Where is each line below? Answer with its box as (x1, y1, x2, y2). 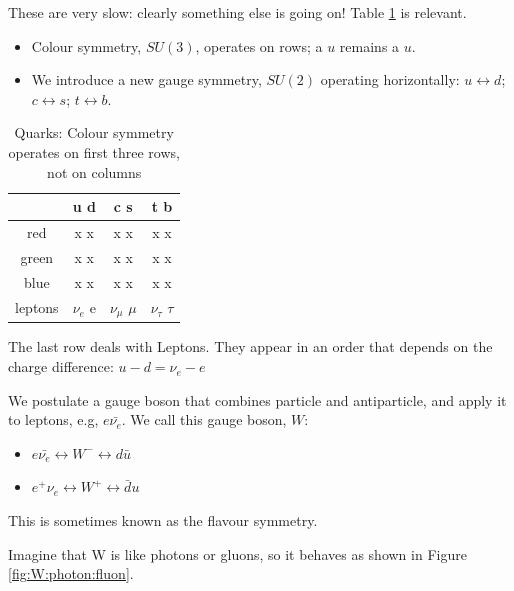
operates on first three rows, (8, 141, 180, 162)
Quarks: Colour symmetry (14, 122, 174, 143)
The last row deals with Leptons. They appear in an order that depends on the (8, 336, 493, 357)
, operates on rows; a (195, 35, 323, 56)
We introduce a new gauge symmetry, (31, 69, 262, 90)
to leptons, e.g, (8, 409, 99, 430)
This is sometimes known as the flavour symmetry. (8, 510, 318, 531)
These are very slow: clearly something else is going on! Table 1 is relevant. (8, 2, 467, 22)
